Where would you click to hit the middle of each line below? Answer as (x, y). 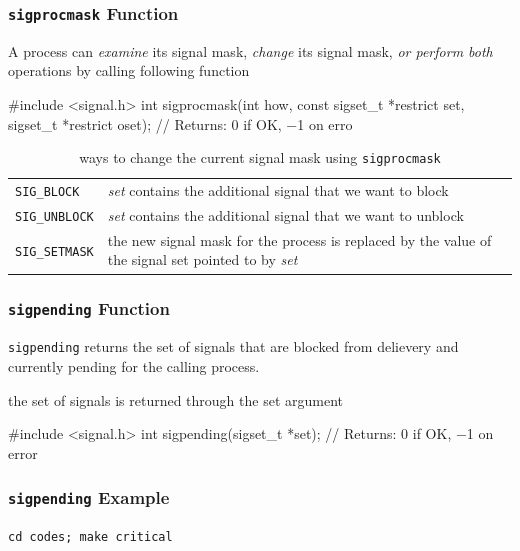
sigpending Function (89, 308)
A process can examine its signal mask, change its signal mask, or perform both (250, 50)
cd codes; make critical (90, 537)
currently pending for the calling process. (134, 366)
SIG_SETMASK (54, 251)
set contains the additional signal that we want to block (278, 190)
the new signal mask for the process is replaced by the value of (299, 239)
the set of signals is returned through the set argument (175, 399)
